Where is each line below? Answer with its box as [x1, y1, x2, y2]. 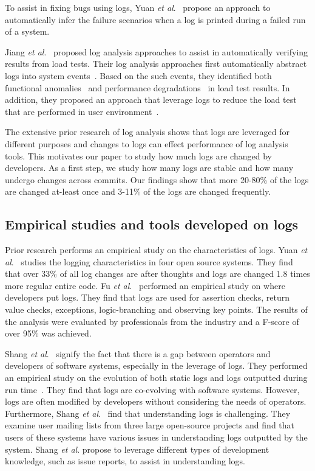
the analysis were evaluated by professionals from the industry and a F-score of [5, 315, 299, 327]
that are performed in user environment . [5, 105, 159, 117]
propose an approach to [183, 1, 271, 13]
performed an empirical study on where [138, 279, 285, 291]
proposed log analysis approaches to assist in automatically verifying [53, 45, 308, 58]
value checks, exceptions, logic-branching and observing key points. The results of [5, 303, 308, 316]
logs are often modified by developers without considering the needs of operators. [5, 395, 307, 408]
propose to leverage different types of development [82, 442, 269, 455]
